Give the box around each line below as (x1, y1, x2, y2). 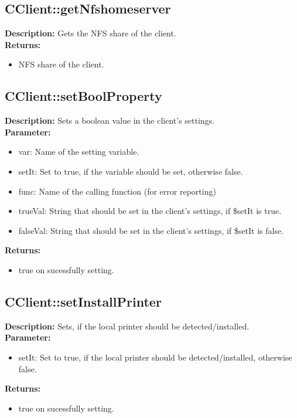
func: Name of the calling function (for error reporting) (18, 185, 216, 197)
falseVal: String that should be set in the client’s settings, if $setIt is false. (18, 224, 284, 236)
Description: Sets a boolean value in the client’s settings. (5, 114, 214, 127)
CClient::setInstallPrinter (5, 292, 162, 310)
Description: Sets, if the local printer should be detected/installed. (5, 320, 250, 332)
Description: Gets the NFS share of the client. (5, 27, 176, 39)
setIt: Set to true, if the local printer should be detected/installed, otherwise (18, 351, 292, 363)
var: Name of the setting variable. (18, 145, 139, 158)
